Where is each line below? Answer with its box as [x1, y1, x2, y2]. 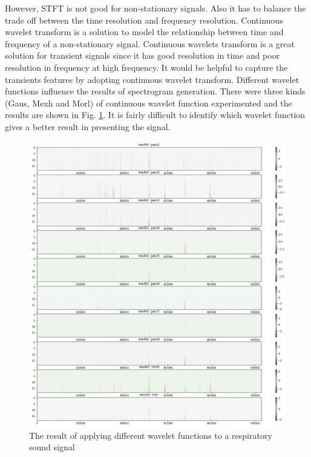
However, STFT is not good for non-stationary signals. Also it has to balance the [5, 2, 306, 14]
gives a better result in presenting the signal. [5, 120, 171, 133]
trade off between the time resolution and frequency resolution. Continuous [5, 13, 283, 26]
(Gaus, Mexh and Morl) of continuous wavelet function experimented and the [5, 96, 292, 109]
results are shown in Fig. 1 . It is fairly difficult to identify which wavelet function [5, 108, 306, 121]
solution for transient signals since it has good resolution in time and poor [5, 49, 280, 62]
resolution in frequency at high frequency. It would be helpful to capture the [5, 61, 288, 73]
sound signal [29, 441, 75, 453]
